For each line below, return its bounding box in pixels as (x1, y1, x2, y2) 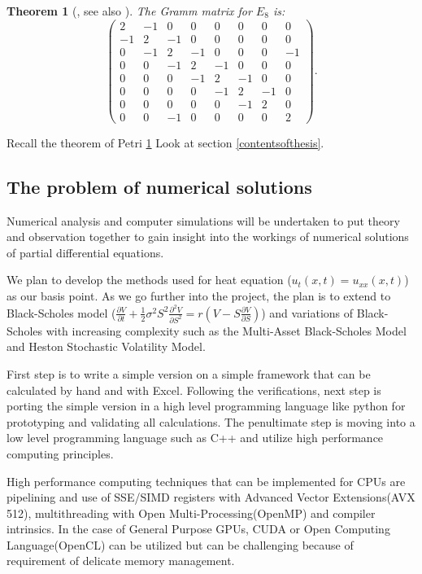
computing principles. (7, 445, 114, 462)
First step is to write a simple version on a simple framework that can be (7, 365, 371, 382)
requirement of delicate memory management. (7, 552, 235, 569)
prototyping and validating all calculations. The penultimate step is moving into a (7, 413, 415, 430)
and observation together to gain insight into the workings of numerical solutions (7, 228, 409, 245)
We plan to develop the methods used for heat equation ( (7, 271, 292, 288)
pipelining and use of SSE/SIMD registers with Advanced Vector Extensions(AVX (7, 489, 415, 506)
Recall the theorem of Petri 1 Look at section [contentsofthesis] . (7, 134, 324, 151)
